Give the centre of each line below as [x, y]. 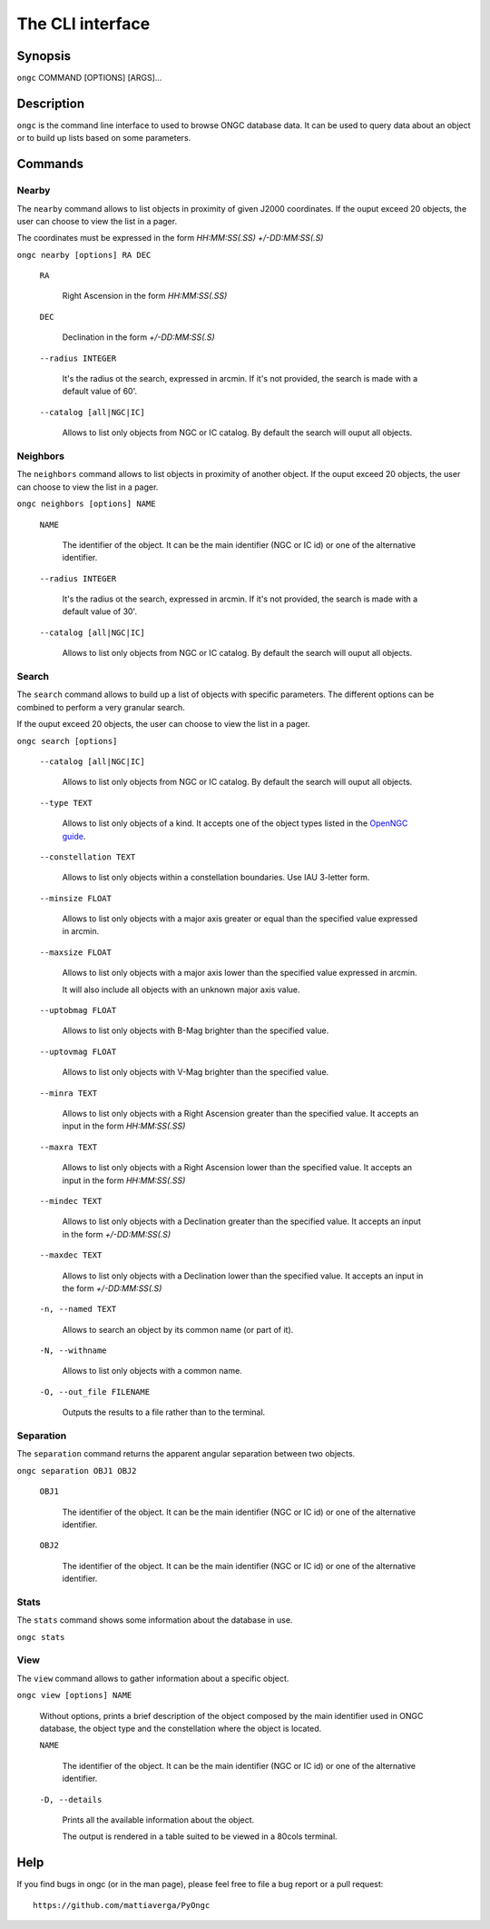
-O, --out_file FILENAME [94, 1392]
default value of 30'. [100, 612]
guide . [74, 836]
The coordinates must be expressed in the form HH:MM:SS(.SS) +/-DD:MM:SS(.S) [170, 238]
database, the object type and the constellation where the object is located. [181, 1728]
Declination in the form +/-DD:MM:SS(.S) [138, 337]
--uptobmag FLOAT [78, 1010]
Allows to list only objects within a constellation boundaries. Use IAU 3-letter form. [216, 878]
